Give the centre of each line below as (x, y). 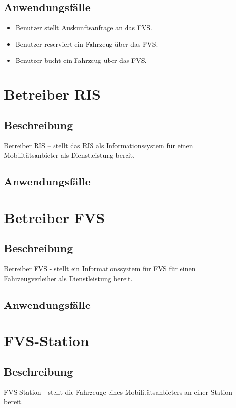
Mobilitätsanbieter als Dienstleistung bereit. (69, 155)
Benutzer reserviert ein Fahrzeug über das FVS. (87, 44)
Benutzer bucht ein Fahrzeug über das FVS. (81, 60)
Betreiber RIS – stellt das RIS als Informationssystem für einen (99, 145)
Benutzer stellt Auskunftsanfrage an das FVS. (84, 28)
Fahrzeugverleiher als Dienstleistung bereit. (68, 278)
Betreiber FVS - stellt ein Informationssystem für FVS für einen (100, 269)
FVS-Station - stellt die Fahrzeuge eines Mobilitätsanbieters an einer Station (118, 392)
